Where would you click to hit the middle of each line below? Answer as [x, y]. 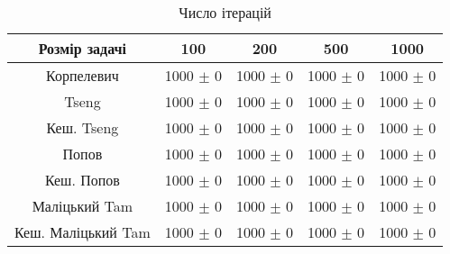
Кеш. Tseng [83, 127]
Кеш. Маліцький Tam [83, 232]
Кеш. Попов [82, 180]
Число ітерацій [225, 12]
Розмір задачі [83, 48]
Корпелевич [83, 75]
